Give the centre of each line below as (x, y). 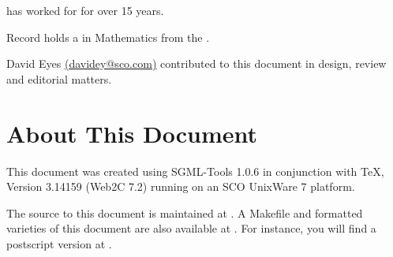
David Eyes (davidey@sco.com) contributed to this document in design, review (196, 63)
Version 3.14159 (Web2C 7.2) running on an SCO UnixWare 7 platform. (181, 186)
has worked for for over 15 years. (85, 10)
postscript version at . (59, 243)
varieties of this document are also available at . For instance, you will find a (191, 228)
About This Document (132, 133)
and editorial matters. (59, 78)
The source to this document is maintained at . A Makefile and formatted (185, 212)
